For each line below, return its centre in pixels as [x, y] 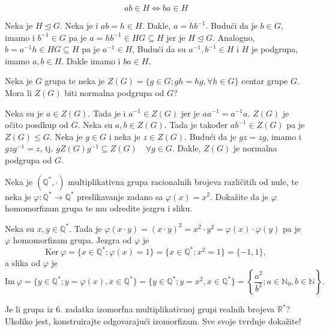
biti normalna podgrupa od [114, 92]
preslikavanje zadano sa [120, 196]
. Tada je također [196, 125]
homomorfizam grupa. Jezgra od [72, 240]
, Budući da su [159, 49]
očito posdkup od [37, 125]
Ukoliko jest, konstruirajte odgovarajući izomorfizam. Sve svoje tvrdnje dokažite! [153, 320]
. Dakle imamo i [91, 60]
